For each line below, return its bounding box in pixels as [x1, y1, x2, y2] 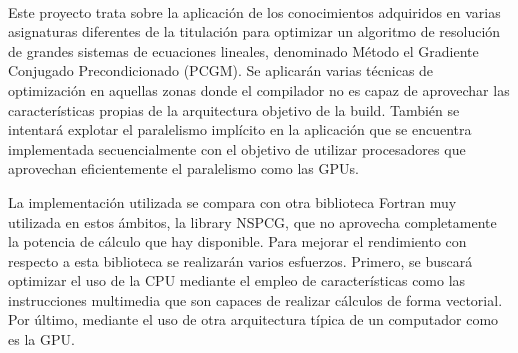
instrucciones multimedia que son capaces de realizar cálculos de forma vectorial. [8, 289, 503, 310]
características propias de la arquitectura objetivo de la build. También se [8, 99, 460, 120]
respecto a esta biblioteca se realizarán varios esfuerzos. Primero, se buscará [8, 250, 473, 271]
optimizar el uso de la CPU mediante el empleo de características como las [8, 270, 466, 291]
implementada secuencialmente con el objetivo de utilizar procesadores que [8, 138, 466, 159]
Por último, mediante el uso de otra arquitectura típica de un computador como [8, 309, 499, 330]
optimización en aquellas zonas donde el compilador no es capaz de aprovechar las [8, 79, 510, 100]
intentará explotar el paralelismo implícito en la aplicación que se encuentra [8, 119, 472, 140]
